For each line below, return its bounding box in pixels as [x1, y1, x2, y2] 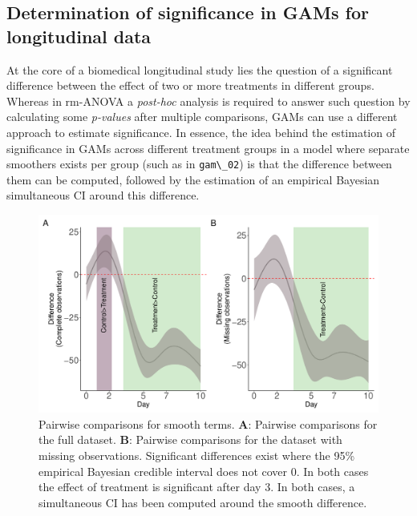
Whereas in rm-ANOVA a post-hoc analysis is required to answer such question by [6, 92, 411, 109]
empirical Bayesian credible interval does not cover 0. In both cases [38, 462, 369, 479]
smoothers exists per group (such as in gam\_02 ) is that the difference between [6, 155, 392, 172]
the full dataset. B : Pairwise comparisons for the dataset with [38, 431, 342, 448]
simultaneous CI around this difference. [6, 187, 200, 204]
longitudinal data [6, 23, 152, 48]
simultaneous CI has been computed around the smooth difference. [38, 494, 367, 510]
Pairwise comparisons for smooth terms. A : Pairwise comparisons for [38, 415, 378, 432]
